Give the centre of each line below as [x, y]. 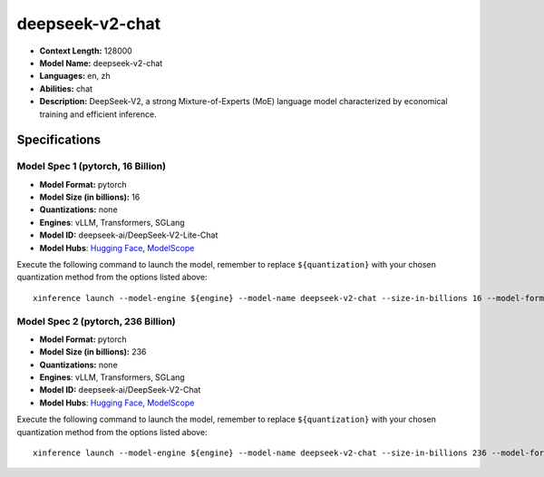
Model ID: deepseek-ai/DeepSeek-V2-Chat [120, 390]
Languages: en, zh [75, 76]
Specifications [59, 140]
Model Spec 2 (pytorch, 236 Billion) [96, 321]
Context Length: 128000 [86, 51]
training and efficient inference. [98, 114]
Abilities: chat [66, 88]
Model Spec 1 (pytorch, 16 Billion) [92, 166]
